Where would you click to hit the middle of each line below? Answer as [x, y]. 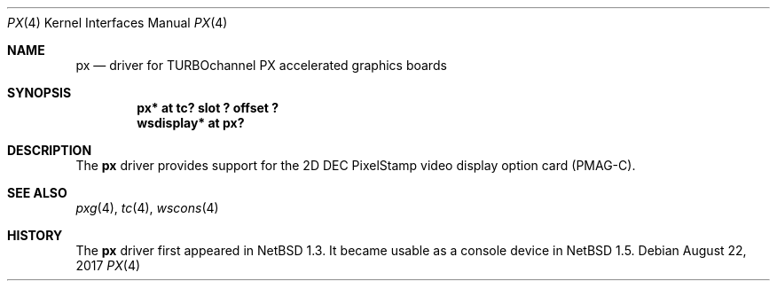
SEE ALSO [37, 193]
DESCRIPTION [50, 150]
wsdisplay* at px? [191, 123]
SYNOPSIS [39, 93]
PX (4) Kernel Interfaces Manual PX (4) [118, 23]
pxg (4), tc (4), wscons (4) [147, 208]
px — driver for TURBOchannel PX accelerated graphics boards [261, 65]
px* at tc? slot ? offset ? [208, 108]
